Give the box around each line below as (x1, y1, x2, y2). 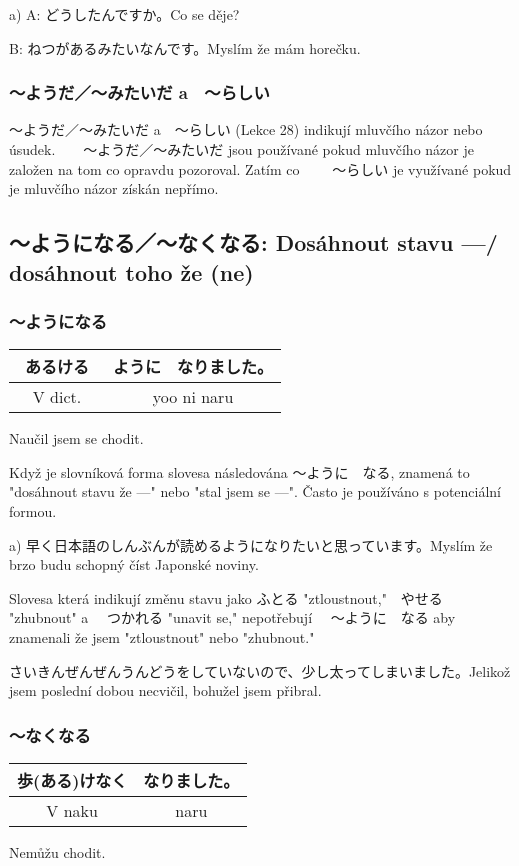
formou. (9, 500, 57, 521)
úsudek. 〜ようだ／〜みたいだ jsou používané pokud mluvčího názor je (9, 139, 474, 159)
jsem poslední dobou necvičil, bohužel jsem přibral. (9, 680, 322, 701)
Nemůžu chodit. (9, 841, 106, 862)
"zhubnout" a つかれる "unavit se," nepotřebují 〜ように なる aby (9, 607, 456, 628)
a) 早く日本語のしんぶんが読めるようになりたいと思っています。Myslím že (9, 534, 493, 555)
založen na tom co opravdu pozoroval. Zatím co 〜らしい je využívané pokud (9, 158, 512, 179)
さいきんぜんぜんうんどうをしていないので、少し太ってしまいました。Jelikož (9, 660, 511, 681)
